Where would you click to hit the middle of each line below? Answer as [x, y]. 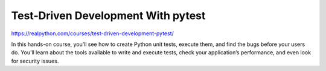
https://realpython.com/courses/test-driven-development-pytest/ [93, 33]
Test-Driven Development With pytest [108, 16]
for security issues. [35, 61]
